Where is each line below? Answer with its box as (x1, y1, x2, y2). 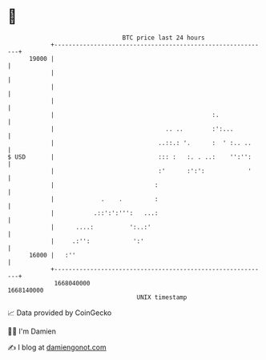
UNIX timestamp (136, 293, 187, 301)
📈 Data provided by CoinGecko (7, 308, 112, 318)
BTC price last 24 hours (122, 34, 205, 42)
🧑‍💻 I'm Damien (7, 326, 57, 336)
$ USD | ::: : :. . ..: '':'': (7, 152, 252, 161)
